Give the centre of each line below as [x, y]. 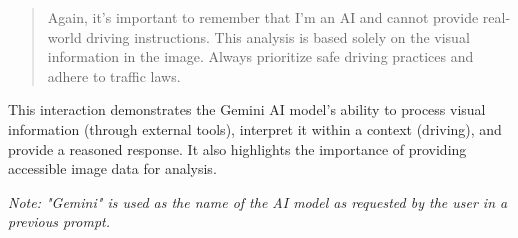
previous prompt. [59, 221]
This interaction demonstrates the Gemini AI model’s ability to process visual [247, 109]
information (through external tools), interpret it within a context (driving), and [255, 128]
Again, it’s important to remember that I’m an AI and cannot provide [263, 17]
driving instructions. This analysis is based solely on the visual [278, 36]
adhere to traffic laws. [114, 75]
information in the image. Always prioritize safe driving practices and [260, 56]
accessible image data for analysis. [112, 168]
